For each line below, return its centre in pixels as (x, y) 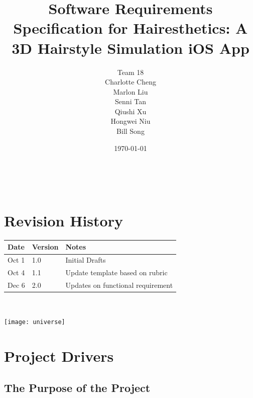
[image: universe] (35, 322)
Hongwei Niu (131, 121)
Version (45, 247)
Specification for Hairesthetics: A (131, 28)
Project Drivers (59, 355)
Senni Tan (131, 101)
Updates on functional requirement (119, 285)
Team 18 (131, 72)
